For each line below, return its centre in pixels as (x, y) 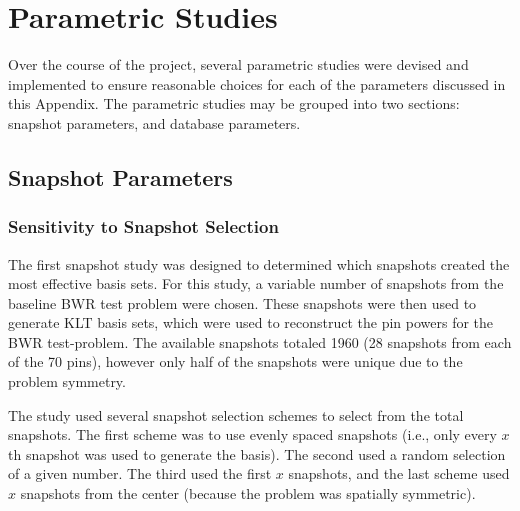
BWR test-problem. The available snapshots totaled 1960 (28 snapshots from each (260, 341)
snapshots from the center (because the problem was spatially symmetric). (248, 493)
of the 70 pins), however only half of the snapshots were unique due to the (235, 361)
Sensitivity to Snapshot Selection (143, 226)
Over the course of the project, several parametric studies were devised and (238, 64)
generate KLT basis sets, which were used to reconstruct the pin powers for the (251, 322)
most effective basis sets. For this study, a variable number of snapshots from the (256, 283)
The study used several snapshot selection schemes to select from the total (236, 414)
